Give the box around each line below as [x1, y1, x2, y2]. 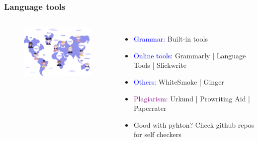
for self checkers [133, 129, 181, 140]
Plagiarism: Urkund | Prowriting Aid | [133, 93, 250, 103]
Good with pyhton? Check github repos [133, 119, 255, 130]
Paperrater [133, 103, 167, 113]
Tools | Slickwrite [133, 60, 186, 70]
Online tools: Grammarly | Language [133, 50, 246, 60]
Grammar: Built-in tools [133, 34, 208, 44]
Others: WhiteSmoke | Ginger [133, 77, 224, 87]
